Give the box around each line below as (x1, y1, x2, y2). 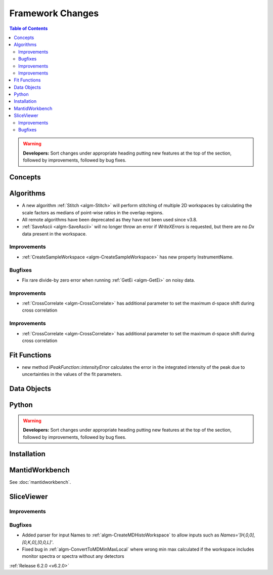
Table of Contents (9, 25, 48, 31)
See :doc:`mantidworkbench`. (9, 479, 71, 485)
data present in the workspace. (22, 231, 87, 237)
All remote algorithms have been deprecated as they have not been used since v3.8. (22, 216, 198, 222)
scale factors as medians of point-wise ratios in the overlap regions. (22, 209, 164, 215)
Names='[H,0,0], (220, 532, 255, 538)
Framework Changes (9, 8, 99, 19)
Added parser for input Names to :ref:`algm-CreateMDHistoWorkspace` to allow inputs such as (22, 532, 219, 538)
